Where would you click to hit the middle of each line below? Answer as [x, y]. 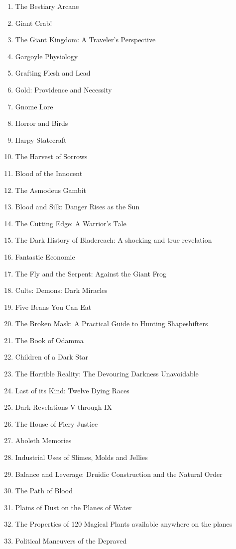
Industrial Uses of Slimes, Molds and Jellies [81, 457]
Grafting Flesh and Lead [53, 73]
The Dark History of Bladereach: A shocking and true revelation [114, 240]
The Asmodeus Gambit [51, 190]
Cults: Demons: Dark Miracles [61, 290]
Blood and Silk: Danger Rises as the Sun [77, 207]
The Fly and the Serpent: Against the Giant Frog [91, 273]
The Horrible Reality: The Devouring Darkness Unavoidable [107, 374]
